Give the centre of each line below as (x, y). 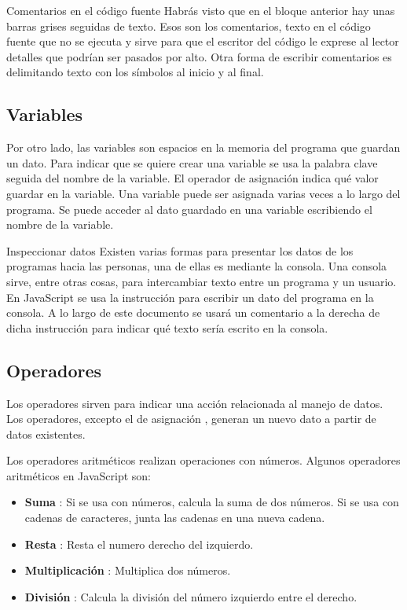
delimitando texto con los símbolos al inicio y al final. (135, 72)
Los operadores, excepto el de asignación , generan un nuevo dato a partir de (191, 419)
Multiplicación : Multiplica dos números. (128, 570)
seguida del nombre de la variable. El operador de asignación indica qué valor (192, 178)
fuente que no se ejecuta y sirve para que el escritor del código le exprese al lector (203, 41)
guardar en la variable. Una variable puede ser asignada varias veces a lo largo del (203, 193)
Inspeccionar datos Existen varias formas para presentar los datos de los (180, 250)
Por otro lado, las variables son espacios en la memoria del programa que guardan (203, 147)
